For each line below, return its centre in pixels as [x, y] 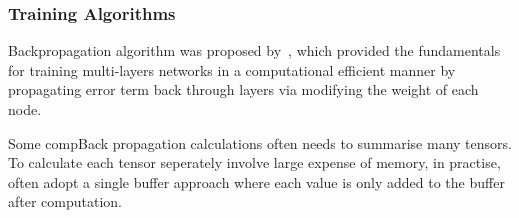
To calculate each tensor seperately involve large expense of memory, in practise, [254, 162]
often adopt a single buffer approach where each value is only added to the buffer [256, 181]
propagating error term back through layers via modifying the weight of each [243, 89]
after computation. [65, 201]
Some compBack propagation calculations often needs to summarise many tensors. [260, 142]
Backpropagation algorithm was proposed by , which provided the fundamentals [254, 50]
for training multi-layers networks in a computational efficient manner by [232, 69]
